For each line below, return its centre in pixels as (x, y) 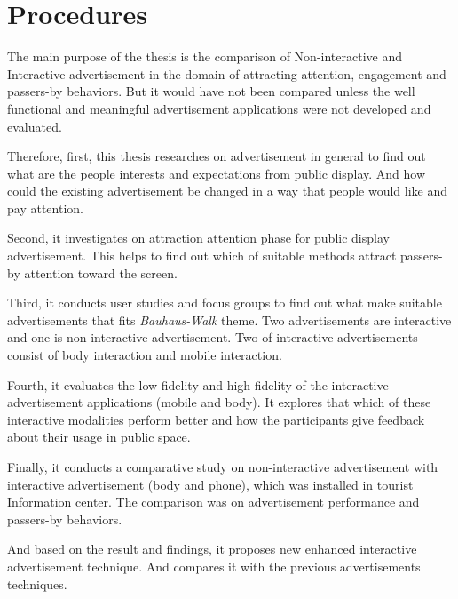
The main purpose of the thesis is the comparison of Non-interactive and (205, 56)
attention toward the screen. (101, 272)
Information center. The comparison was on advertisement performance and (213, 502)
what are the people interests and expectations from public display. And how (217, 173)
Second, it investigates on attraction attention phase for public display (198, 238)
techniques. (37, 583)
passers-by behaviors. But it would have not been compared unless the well (211, 91)
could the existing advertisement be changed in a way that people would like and (228, 191)
